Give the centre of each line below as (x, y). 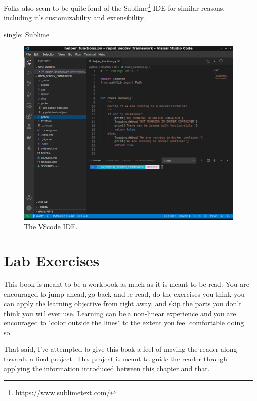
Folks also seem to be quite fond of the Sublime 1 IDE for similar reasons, (115, 7)
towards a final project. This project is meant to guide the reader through (116, 359)
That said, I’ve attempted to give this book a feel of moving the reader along (121, 349)
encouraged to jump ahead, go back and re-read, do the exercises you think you (124, 294)
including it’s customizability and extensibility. (75, 18)
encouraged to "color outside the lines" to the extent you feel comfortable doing (124, 323)
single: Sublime (27, 34)
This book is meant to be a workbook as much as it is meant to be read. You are (127, 284)
